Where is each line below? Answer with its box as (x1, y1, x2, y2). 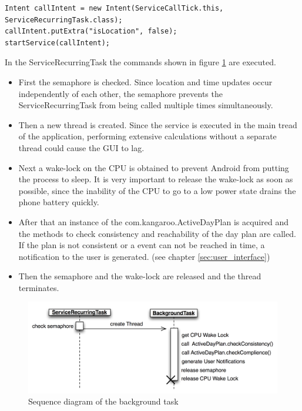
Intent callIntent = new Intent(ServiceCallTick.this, (5, 4, 224, 12)
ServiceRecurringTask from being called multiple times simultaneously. (18, 99, 273, 111)
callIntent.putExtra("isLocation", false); (5, 27, 177, 36)
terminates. (18, 281, 59, 293)
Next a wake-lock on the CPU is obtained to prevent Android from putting (18, 161, 289, 173)
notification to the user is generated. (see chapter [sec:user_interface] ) (18, 250, 270, 262)
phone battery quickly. (18, 196, 99, 208)
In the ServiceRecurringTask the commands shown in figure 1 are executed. (5, 56, 276, 68)
